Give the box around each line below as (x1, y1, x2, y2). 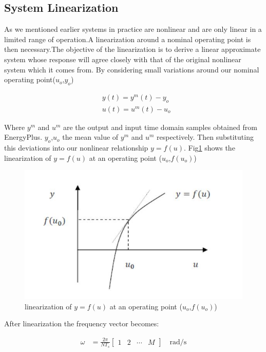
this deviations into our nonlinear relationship (4, 142, 148, 153)
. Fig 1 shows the (183, 142, 235, 153)
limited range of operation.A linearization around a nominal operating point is (4, 33, 251, 44)
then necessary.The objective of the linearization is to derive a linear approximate (4, 44, 261, 54)
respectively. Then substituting (157, 132, 254, 142)
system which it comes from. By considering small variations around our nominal (4, 64, 259, 75)
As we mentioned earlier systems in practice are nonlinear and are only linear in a (4, 24, 262, 34)
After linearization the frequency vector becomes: (4, 318, 159, 329)
